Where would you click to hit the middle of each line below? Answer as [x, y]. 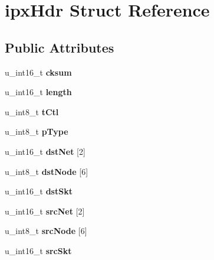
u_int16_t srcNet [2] [45, 211]
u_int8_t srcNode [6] [46, 231]
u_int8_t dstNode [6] [47, 171]
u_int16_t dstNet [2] [45, 151]
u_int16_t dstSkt [39, 191]
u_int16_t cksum [38, 72]
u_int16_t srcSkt [38, 250]
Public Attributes [60, 47]
